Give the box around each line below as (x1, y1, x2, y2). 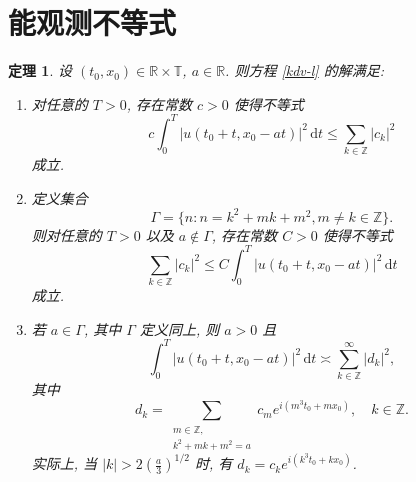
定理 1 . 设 (8, 60, 72, 81)
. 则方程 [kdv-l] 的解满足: (225, 60, 384, 81)
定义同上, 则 (139, 318, 220, 339)
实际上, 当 (31, 453, 98, 474)
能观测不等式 (8, 2, 177, 43)
